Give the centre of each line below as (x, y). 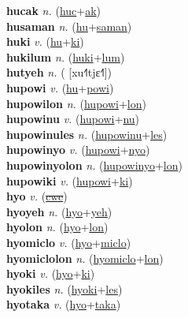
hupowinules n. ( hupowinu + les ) (87, 134)
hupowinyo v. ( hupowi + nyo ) (78, 150)
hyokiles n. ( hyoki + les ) (65, 288)
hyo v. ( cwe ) (37, 196)
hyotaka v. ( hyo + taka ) (64, 304)
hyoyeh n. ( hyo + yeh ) (59, 211)
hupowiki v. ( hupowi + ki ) (70, 180)
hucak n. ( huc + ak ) (54, 10)
